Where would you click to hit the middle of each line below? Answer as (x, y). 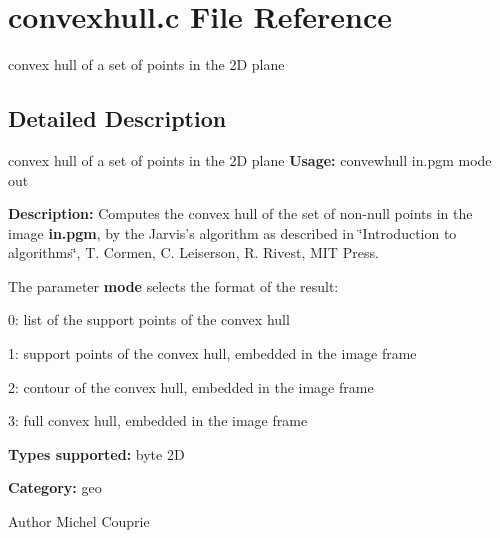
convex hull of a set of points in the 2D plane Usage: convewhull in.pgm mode (250, 159)
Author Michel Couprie (79, 521)
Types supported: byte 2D (96, 453)
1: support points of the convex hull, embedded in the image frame (212, 353)
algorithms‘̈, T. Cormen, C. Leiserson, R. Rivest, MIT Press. (193, 252)
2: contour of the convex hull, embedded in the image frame (191, 386)
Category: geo (55, 487)
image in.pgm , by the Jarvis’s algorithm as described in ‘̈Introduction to (232, 232)
